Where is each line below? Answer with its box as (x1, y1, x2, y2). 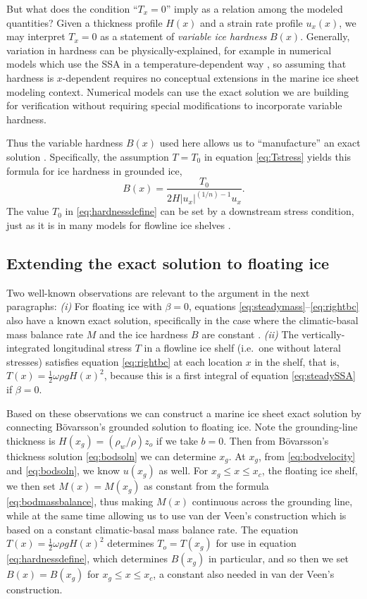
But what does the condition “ (6, 1, 138, 16)
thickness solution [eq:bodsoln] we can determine (6, 449, 216, 464)
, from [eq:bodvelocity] (258, 449, 356, 464)
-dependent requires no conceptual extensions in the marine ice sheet (62, 70, 360, 85)
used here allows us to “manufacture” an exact (159, 135, 361, 150)
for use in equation (216, 536, 297, 550)
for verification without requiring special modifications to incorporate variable (6, 98, 342, 113)
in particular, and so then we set (208, 551, 349, 566)
